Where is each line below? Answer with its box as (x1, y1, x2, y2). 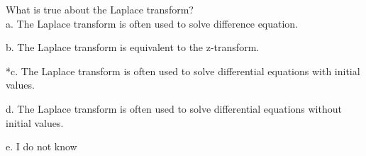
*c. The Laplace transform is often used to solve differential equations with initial (6, 63, 360, 78)
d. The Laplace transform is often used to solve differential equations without (6, 101, 342, 116)
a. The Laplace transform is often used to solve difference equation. (6, 16, 299, 30)
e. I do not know (6, 139, 77, 154)
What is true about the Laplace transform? (6, 2, 194, 16)
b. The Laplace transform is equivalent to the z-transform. (6, 40, 260, 55)
